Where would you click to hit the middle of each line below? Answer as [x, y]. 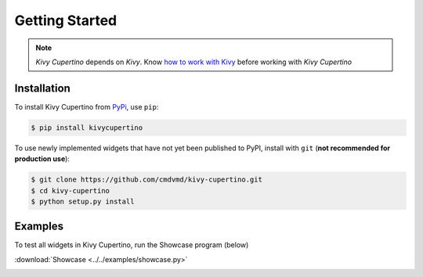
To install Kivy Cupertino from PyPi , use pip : [87, 106]
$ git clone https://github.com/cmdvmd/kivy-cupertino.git [146, 180]
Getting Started [66, 20]
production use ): [42, 159]
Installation [42, 88]
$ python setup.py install [83, 201]
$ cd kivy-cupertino [70, 191]
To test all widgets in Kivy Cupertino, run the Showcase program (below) [132, 245]
